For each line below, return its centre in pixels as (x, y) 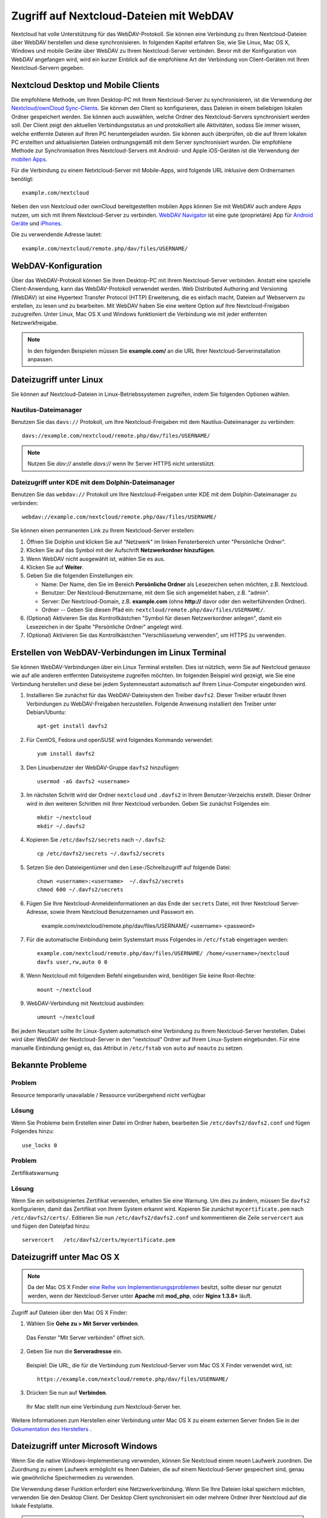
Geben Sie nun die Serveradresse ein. (74, 1352)
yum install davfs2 (66, 754)
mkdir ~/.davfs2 (61, 826)
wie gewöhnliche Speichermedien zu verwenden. (73, 1478)
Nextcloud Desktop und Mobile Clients (85, 85)
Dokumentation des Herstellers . (51, 1429)
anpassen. (41, 359)
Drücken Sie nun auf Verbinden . (67, 1393)
